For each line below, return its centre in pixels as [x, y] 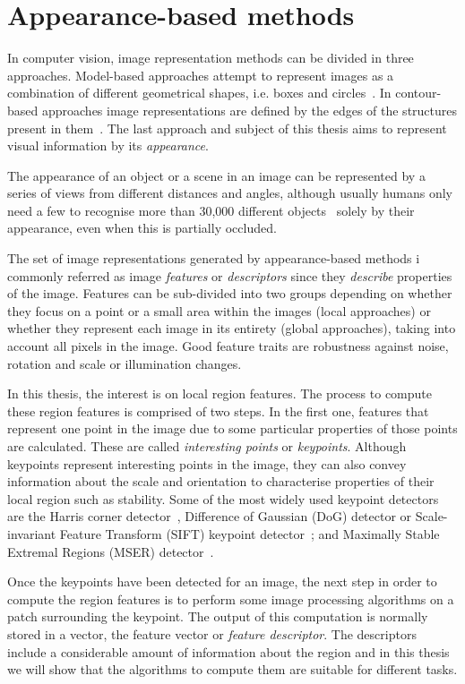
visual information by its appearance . [108, 145]
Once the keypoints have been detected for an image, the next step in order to [222, 581]
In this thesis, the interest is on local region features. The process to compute [220, 393]
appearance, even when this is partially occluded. [142, 228]
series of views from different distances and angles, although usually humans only [230, 193]
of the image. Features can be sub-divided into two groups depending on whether [230, 293]
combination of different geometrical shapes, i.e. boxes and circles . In [199, 93]
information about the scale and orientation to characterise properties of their [221, 481]
